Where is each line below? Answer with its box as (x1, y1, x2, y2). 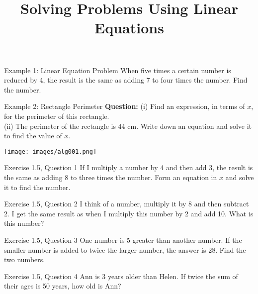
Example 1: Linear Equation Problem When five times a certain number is (4, 65, 231, 75)
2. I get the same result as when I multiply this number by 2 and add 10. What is (4, 208, 254, 218)
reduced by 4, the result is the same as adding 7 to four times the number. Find (4, 75, 248, 85)
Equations (94, 17, 164, 38)
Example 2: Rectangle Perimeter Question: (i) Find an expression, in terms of (4, 101, 245, 111)
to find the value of (4, 130, 62, 141)
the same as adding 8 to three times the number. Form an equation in (4, 172, 217, 182)
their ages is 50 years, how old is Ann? (4, 281, 121, 291)
